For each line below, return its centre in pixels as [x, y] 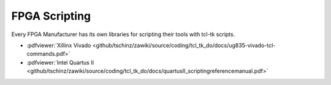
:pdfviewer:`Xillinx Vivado [59, 45]
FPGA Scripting [51, 16]
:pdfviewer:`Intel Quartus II [60, 62]
